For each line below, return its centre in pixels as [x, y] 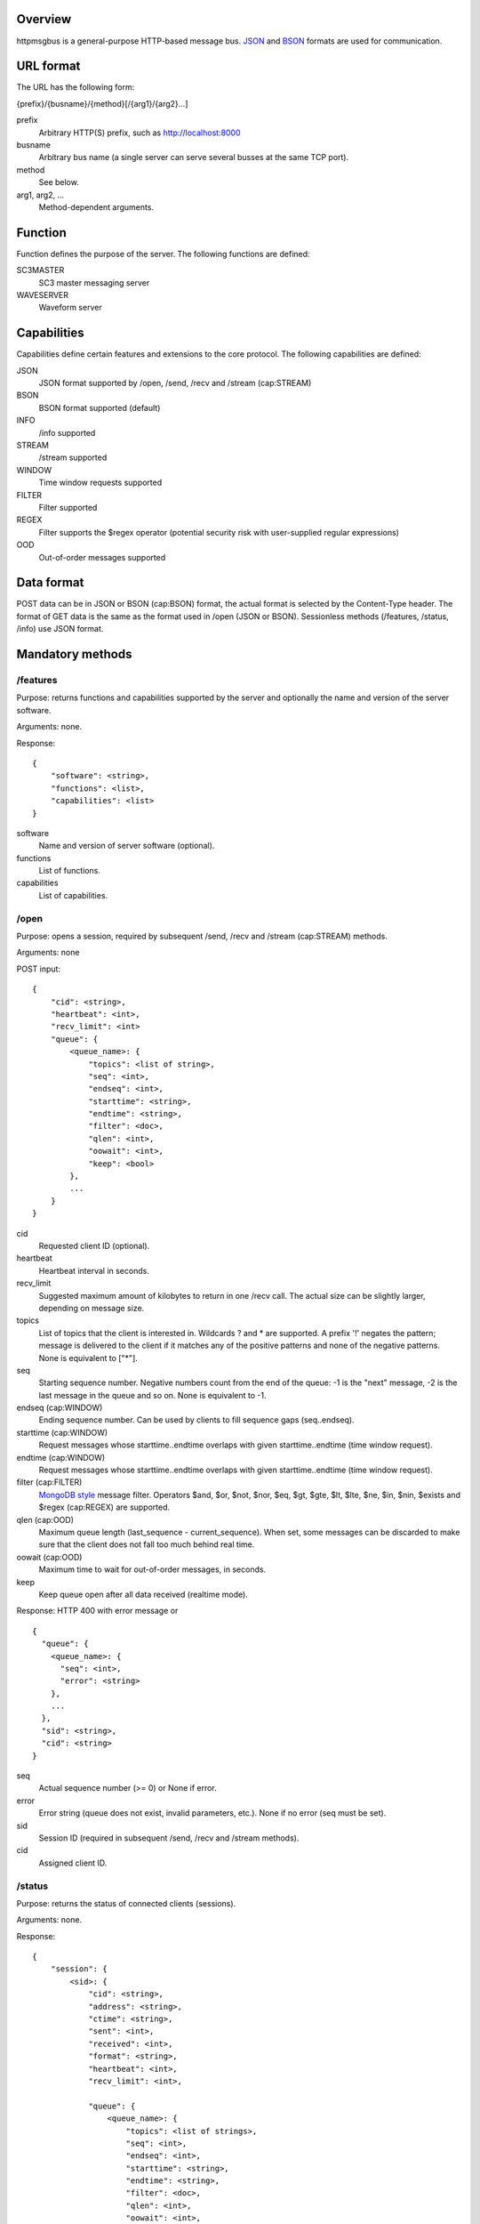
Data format [50, 583]
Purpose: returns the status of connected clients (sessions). [126, 1903]
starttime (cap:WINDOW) [62, 1432]
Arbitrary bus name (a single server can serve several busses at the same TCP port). [194, 157]
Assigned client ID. [73, 1863]
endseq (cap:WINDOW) [60, 1408]
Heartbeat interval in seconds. [94, 1270]
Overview [44, 19]
